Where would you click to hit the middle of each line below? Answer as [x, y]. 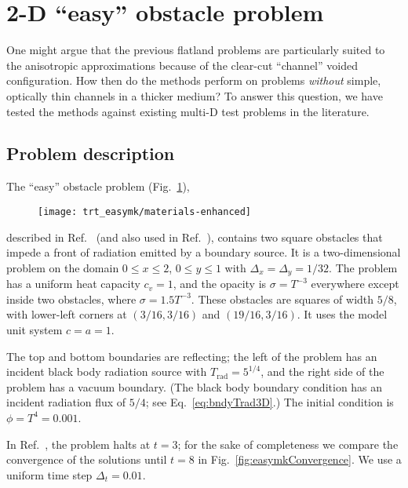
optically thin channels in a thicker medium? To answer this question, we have [195, 95]
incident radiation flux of [66, 402]
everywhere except [355, 284]
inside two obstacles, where [71, 299]
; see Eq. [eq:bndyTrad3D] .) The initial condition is [270, 402]
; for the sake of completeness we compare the [288, 444]
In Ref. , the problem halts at [78, 444]
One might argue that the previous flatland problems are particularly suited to [196, 50]
